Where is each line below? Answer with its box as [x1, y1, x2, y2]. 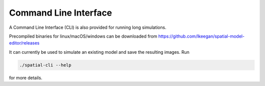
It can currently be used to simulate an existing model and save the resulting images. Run [9, 49, 190, 55]
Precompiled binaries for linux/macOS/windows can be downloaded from [9, 33, 158, 39]
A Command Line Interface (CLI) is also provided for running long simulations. [9, 24, 166, 30]
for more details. [9, 75, 43, 81]
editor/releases [9, 40, 40, 46]
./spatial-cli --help [19, 62, 72, 68]
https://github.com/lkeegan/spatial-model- [158, 33, 245, 39]
